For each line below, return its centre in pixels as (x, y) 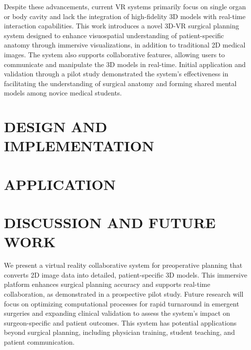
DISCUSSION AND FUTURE (110, 222)
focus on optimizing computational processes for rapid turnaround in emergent (122, 303)
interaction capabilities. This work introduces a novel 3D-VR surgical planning (122, 26)
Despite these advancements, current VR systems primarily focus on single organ (125, 6)
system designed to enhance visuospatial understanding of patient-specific (114, 35)
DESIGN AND (56, 127)
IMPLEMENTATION (79, 146)
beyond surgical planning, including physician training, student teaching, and (119, 332)
